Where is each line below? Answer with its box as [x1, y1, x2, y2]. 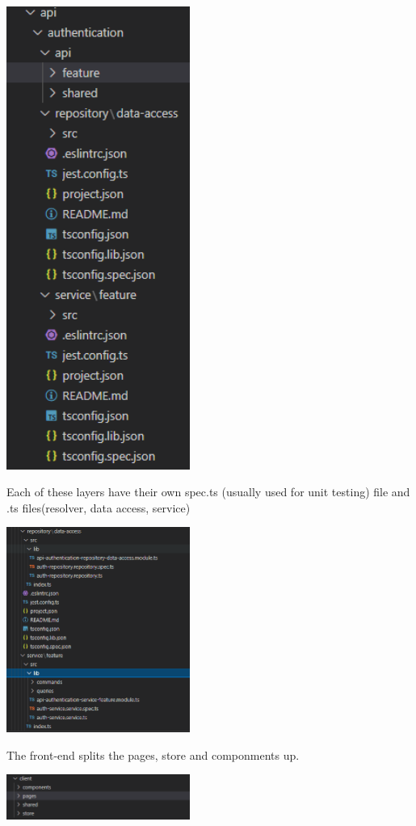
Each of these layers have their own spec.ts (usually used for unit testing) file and [6, 483, 410, 500]
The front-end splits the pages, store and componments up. [6, 746, 300, 763]
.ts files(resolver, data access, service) [6, 499, 191, 516]
